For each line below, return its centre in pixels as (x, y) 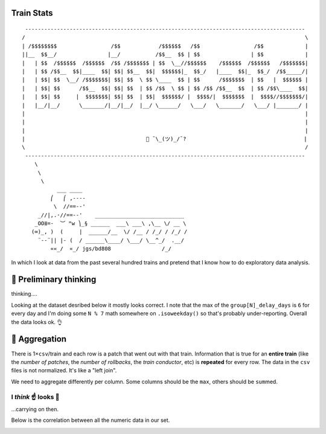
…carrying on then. (35, 409)
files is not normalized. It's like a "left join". (64, 371)
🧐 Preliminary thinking (54, 280)
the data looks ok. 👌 (37, 322)
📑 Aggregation (39, 339)
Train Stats (32, 13)
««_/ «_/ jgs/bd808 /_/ (111, 249)
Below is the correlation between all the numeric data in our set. (91, 420)
